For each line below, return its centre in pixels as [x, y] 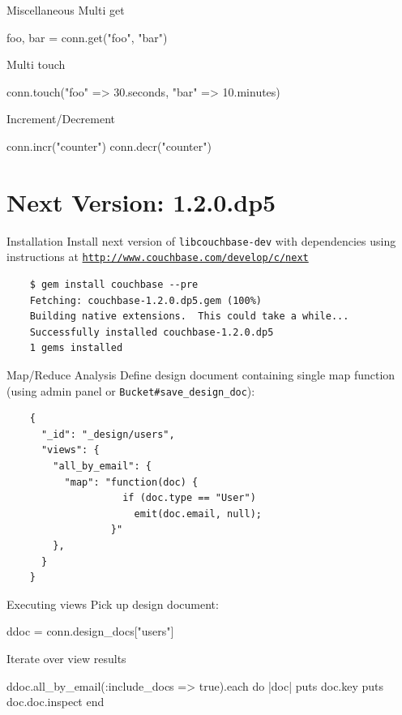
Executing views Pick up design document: [113, 604]
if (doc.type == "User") [189, 498]
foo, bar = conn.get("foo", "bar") [87, 37]
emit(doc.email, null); [198, 514]
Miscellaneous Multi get [66, 10]
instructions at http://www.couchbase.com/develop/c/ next [158, 257]
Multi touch [36, 64]
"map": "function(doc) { [131, 482]
